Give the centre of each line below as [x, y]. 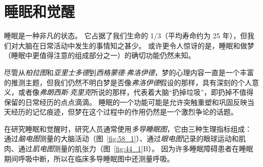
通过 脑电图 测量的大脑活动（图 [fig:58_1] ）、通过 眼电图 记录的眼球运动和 [121, 138]
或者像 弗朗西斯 [43, 92]
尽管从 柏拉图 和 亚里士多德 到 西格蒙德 [64, 72]
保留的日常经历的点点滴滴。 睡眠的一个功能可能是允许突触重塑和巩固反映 [126, 102]
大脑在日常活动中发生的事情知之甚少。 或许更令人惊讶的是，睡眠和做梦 [136, 45]
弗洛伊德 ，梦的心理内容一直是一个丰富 [190, 72]
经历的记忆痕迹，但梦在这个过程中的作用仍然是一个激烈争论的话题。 [124, 112]
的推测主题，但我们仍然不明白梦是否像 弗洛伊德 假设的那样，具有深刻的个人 [128, 82]
